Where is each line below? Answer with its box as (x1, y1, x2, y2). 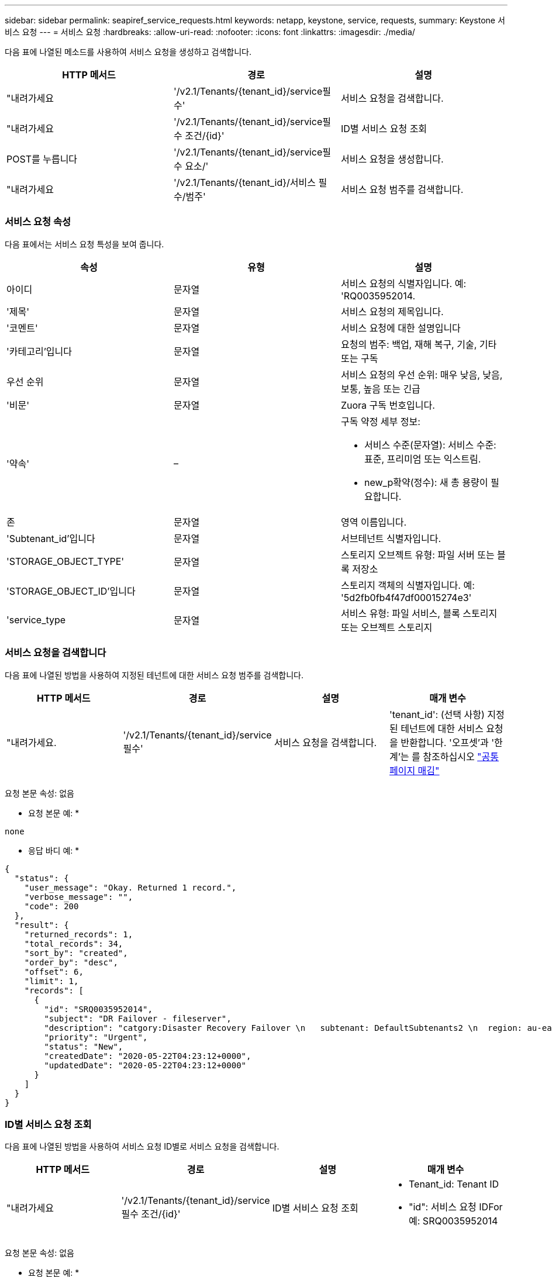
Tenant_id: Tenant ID (409, 1178, 499, 1190)
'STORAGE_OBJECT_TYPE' (6, 555, 125, 567)
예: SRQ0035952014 (409, 1215, 498, 1227)
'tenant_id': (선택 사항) (389, 708, 485, 720)
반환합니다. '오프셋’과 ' (401, 736, 495, 748)
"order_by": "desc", (24, 957, 118, 967)
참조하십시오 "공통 (423, 750, 499, 762)
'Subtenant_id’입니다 (6, 532, 95, 544)
